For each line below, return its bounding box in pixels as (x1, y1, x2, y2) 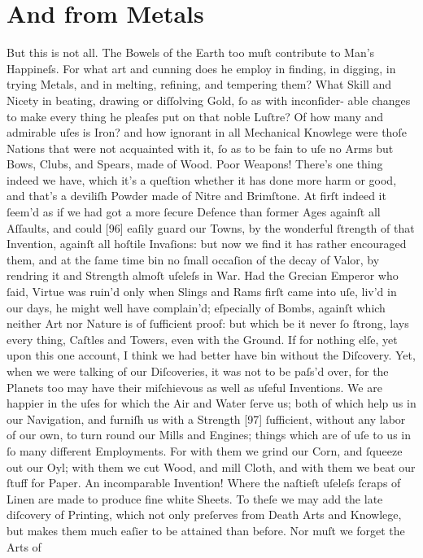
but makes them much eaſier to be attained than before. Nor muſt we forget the (7, 521, 405, 538)
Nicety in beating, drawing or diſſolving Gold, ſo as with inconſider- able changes (7, 91, 411, 108)
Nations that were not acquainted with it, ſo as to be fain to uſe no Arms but (7, 139, 394, 156)
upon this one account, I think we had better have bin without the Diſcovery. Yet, (7, 347, 416, 364)
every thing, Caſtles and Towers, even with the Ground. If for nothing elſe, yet (7, 330, 398, 347)
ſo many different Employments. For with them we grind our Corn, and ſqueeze (7, 442, 403, 459)
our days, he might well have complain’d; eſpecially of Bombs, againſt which (7, 299, 386, 316)
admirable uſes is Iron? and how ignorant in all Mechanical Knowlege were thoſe (7, 124, 407, 141)
